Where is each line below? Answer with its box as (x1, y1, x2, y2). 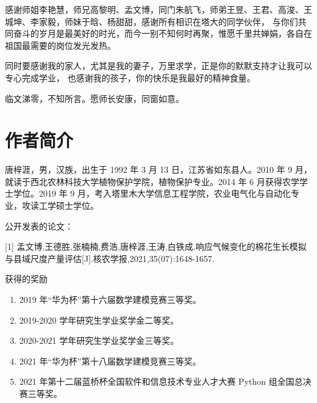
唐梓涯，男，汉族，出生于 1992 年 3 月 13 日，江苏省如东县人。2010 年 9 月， (5, 163, 312, 176)
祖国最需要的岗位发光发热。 (5, 38, 116, 51)
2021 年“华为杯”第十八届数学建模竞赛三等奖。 (19, 354, 201, 367)
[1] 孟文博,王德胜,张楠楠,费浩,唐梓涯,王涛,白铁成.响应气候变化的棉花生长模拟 (5, 240, 307, 253)
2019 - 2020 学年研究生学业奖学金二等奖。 (19, 313, 179, 326)
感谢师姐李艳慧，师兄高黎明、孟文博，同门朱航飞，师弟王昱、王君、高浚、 (5, 3, 304, 15)
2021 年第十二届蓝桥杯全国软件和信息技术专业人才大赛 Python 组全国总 (19, 375, 303, 388)
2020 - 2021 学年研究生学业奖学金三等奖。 (19, 334, 179, 347)
